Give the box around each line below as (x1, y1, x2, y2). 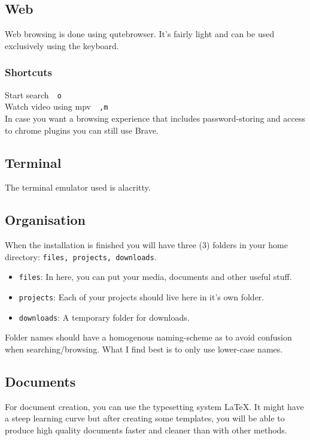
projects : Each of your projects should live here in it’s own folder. (19, 291, 265, 303)
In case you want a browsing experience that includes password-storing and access (5, 111, 305, 124)
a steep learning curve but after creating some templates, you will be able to (5, 412, 285, 424)
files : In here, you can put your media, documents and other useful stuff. (19, 270, 292, 283)
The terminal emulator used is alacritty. (5, 181, 151, 194)
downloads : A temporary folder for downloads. (19, 311, 190, 323)
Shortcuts (5, 65, 52, 80)
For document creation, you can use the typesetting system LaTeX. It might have (5, 400, 304, 412)
